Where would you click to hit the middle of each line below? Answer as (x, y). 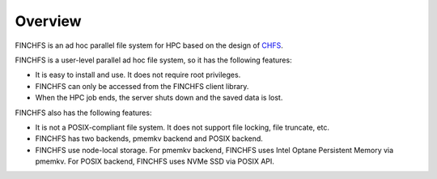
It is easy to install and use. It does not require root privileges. (138, 75)
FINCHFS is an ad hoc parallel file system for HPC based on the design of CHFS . (149, 45)
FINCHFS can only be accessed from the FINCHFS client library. (142, 86)
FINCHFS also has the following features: (83, 113)
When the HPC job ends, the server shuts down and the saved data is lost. (159, 98)
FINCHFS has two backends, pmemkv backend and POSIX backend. (149, 139)
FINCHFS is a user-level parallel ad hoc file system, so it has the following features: (153, 60)
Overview (48, 21)
